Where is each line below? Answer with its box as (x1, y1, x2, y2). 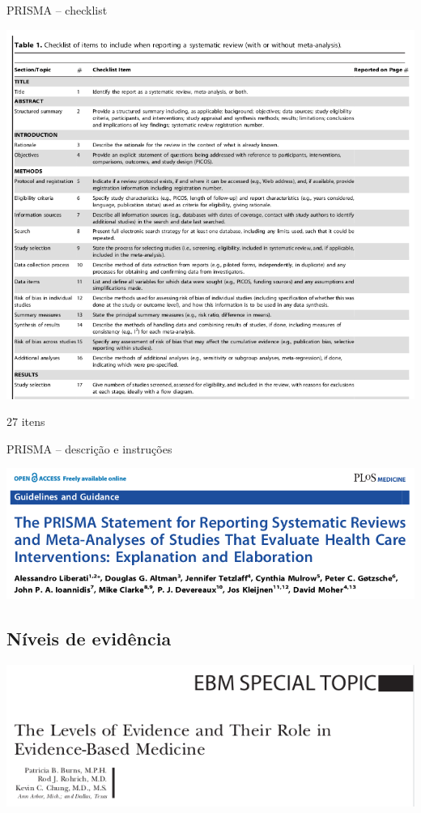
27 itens (6, 413, 45, 430)
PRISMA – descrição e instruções (6, 440, 172, 457)
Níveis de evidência (6, 625, 172, 650)
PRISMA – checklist (6, 2, 108, 18)
